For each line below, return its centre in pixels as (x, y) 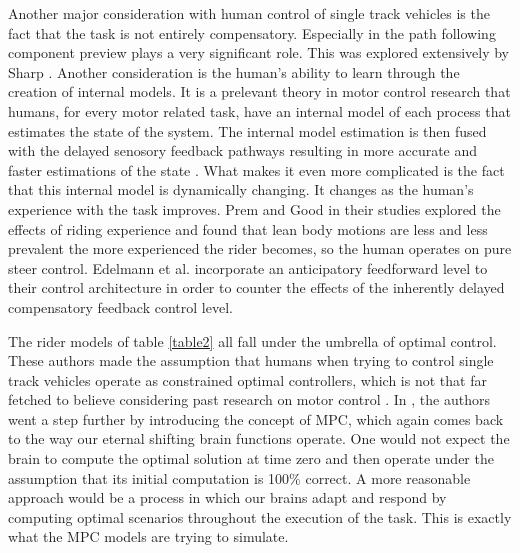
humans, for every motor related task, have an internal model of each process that (259, 110)
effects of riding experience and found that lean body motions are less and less (248, 228)
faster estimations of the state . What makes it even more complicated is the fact (256, 169)
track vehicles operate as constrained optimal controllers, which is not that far (247, 379)
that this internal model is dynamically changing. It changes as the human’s (241, 189)
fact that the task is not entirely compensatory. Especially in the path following (252, 32)
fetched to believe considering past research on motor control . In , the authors (249, 399)
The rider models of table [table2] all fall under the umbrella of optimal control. (252, 340)
